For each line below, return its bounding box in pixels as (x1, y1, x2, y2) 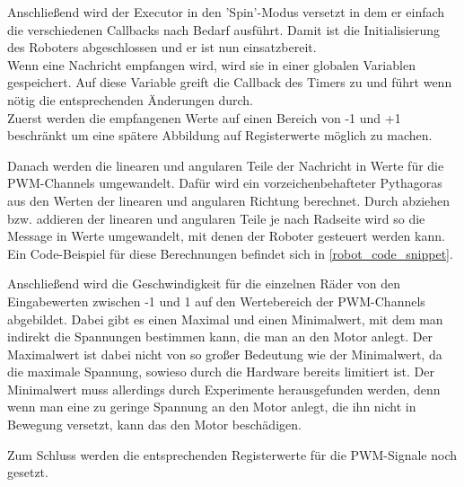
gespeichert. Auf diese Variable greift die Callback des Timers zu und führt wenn (7, 73, 452, 92)
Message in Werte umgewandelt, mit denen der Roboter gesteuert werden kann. (7, 226, 445, 245)
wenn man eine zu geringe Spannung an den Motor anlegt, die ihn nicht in (7, 397, 416, 416)
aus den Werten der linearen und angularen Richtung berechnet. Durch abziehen (7, 190, 451, 209)
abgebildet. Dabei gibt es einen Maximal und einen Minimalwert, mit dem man (7, 309, 443, 328)
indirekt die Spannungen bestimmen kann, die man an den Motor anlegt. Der (7, 327, 433, 346)
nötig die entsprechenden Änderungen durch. (7, 90, 254, 109)
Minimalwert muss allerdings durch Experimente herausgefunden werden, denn (7, 379, 441, 398)
